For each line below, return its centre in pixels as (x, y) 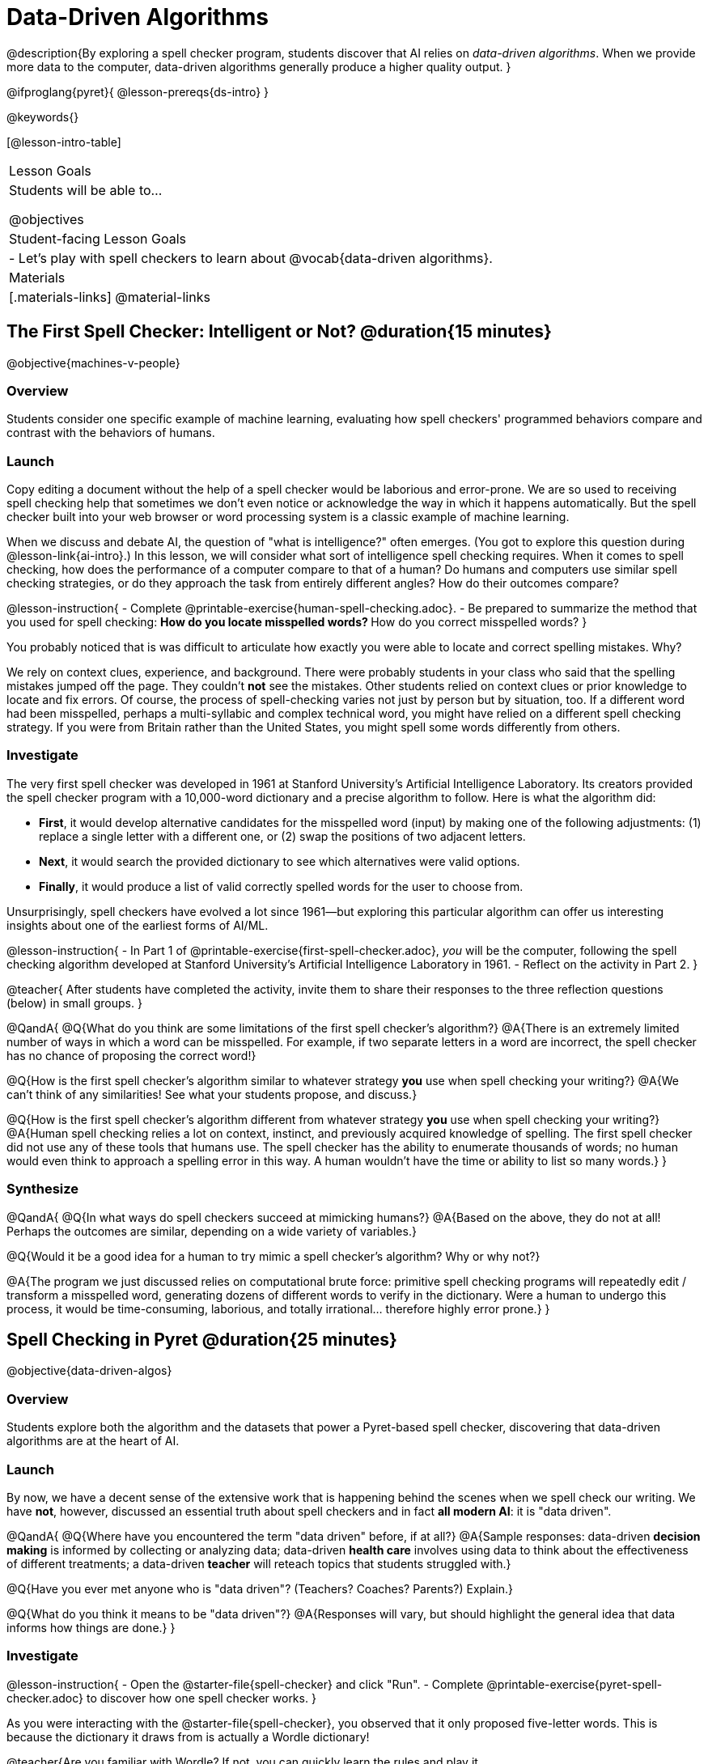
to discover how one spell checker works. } (201, 1698)
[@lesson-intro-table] (64, 142)
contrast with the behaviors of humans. (111, 433)
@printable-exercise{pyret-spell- (574, 1684)
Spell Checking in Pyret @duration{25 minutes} (202, 1340)
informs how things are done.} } (91, 1627)
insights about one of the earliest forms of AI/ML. (138, 925)
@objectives (47, 219)
